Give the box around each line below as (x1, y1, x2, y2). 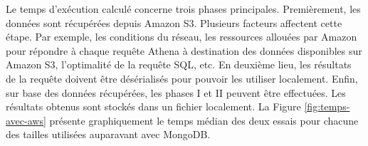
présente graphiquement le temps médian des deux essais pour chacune (49, 113, 359, 127)
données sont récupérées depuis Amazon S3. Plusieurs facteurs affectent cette (6, 15, 342, 30)
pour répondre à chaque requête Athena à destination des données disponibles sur (6, 43, 362, 58)
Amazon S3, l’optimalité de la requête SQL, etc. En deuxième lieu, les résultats (6, 57, 352, 72)
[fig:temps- (304, 99, 350, 114)
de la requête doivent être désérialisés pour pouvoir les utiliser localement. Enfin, (6, 71, 358, 85)
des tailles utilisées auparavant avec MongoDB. (6, 127, 211, 142)
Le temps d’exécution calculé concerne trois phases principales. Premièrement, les (6, 1, 361, 16)
